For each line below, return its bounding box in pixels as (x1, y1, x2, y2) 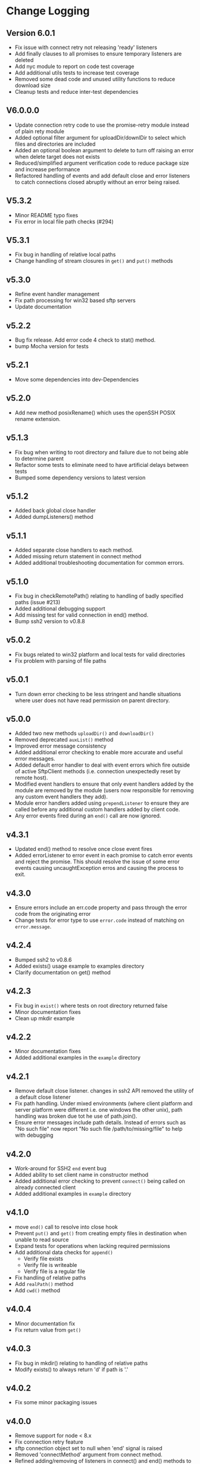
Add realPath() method (14, 1280, 74, 1287)
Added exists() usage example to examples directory (14, 962, 145, 970)
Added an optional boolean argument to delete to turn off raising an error (14, 146, 194, 153)
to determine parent (14, 455, 64, 462)
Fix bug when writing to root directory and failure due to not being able (14, 448, 189, 456)
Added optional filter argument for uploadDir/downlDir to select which (14, 134, 186, 141)
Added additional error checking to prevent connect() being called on (14, 1177, 186, 1185)
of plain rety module (14, 127, 64, 135)
